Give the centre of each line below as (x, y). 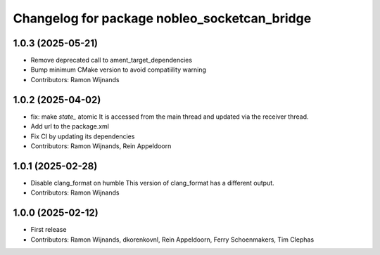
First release (49, 230)
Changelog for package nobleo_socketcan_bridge (162, 18)
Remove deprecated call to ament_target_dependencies (112, 60)
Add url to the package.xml (70, 126)
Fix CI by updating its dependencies (83, 136)
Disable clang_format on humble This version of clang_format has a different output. (152, 183)
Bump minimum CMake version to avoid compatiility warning (119, 70)
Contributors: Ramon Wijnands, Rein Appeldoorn (101, 146)
